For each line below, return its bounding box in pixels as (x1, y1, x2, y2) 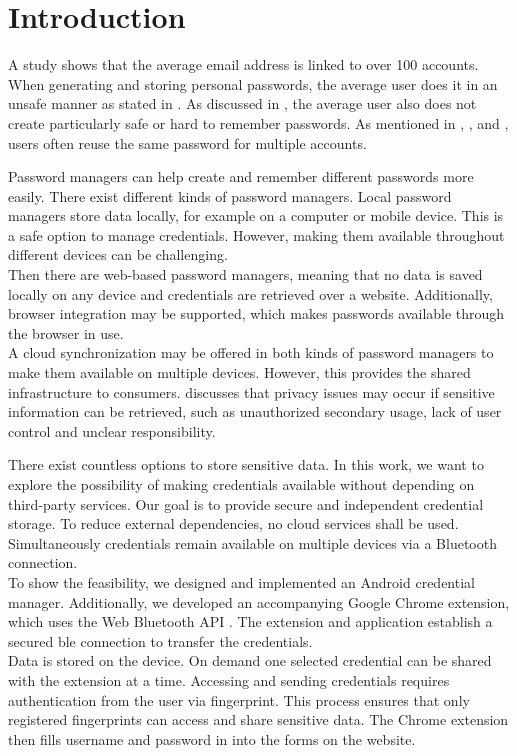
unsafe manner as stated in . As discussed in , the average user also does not (8, 93, 477, 114)
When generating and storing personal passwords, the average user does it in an (8, 73, 498, 94)
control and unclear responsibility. (8, 420, 216, 441)
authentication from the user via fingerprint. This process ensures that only (8, 689, 470, 710)
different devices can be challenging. (8, 244, 228, 265)
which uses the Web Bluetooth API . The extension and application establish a (8, 611, 493, 632)
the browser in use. (8, 322, 124, 343)
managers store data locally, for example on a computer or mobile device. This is (8, 205, 504, 226)
